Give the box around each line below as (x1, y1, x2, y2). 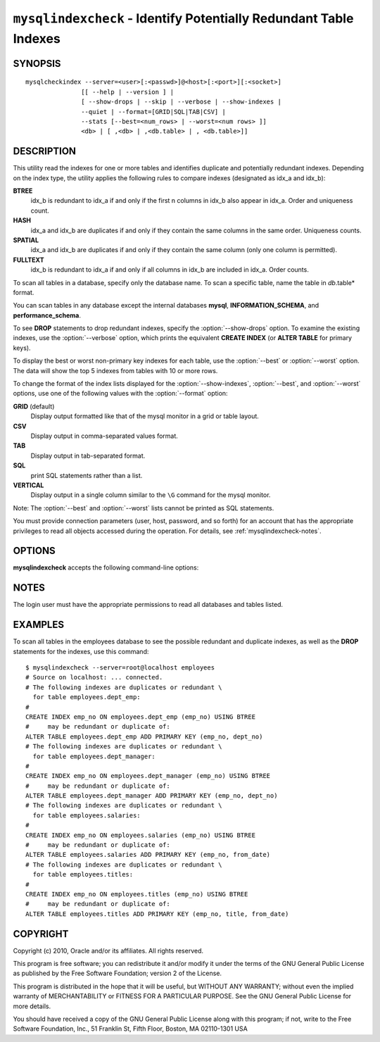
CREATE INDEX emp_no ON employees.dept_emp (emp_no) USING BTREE (25, 713, 256, 721)
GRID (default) (13, 402, 55, 410)
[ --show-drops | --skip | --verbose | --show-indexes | (81, 98, 281, 106)
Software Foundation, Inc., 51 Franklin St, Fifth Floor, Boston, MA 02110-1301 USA (13, 1024, 248, 1033)
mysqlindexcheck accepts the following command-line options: (13, 563, 199, 572)
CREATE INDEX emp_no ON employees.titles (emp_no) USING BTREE (25, 890, 248, 898)
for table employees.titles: (32, 870, 134, 879)
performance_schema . (13, 310, 81, 320)
